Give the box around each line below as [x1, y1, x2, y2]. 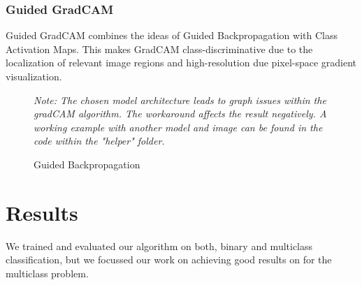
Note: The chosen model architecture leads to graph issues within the [34, 92, 326, 107]
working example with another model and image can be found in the [34, 119, 323, 134]
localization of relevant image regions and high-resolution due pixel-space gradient [6, 55, 357, 70]
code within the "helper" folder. [34, 133, 165, 148]
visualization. [6, 69, 62, 83]
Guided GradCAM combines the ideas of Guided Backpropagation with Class [6, 28, 338, 43]
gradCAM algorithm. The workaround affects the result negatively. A [34, 106, 327, 121]
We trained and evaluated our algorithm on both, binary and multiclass [6, 238, 313, 253]
